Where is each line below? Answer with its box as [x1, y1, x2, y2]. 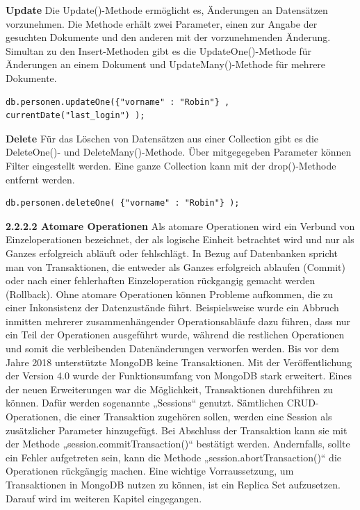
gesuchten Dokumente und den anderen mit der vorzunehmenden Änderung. [6, 30, 331, 44]
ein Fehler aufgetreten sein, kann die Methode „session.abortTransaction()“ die [6, 450, 341, 464]
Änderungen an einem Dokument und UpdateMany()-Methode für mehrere [6, 57, 326, 72]
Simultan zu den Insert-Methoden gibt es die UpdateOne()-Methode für [6, 43, 312, 58]
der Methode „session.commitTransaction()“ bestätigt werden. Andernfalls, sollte [6, 436, 350, 451]
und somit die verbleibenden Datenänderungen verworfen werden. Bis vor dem [6, 341, 339, 356]
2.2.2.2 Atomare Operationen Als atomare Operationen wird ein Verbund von [6, 218, 355, 233]
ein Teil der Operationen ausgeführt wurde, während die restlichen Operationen [6, 327, 345, 342]
